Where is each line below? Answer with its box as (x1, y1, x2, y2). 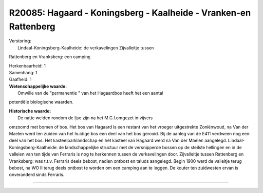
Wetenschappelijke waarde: (9, 83, 67, 89)
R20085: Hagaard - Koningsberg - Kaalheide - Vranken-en (9, 7, 251, 18)
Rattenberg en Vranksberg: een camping (9, 54, 91, 60)
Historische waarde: (9, 108, 51, 114)
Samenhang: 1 (9, 69, 38, 75)
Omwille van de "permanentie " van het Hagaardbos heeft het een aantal (18, 90, 163, 96)
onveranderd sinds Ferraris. (9, 172, 65, 178)
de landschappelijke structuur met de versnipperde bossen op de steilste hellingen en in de (58, 144, 242, 150)
